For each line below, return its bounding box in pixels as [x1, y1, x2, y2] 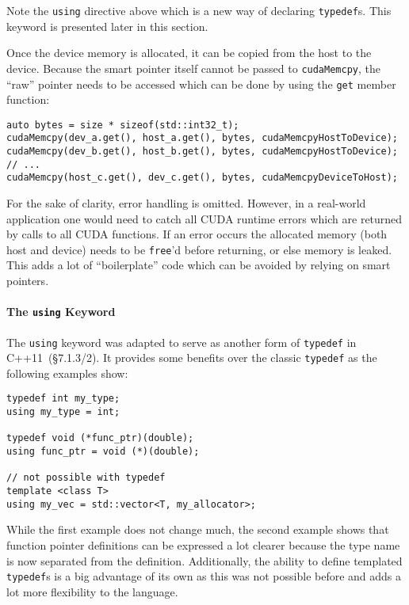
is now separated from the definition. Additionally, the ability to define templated [6, 552, 403, 569]
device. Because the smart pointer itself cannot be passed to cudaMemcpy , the [6, 59, 380, 76]
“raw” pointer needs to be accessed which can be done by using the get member [6, 75, 396, 92]
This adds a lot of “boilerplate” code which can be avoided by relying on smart [6, 257, 391, 273]
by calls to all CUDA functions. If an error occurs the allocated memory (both [6, 226, 388, 242]
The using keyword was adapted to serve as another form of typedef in [6, 333, 357, 350]
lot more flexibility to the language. [6, 583, 178, 599]
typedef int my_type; [6, 393, 120, 405]
